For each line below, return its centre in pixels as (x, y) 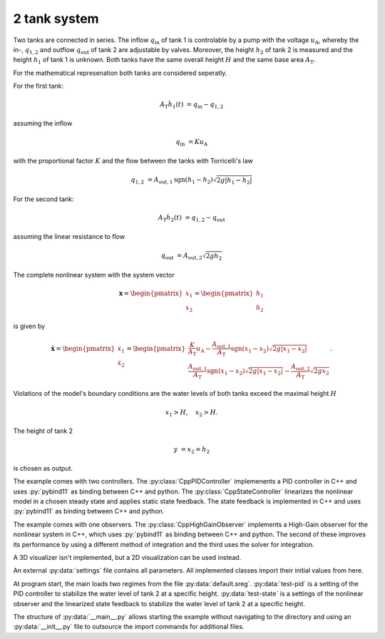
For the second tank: (43, 199)
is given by (29, 326)
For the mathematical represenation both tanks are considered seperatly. (120, 73)
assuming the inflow (43, 123)
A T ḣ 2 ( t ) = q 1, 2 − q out (191, 219)
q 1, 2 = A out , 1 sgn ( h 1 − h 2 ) (172, 180)
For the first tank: (38, 86)
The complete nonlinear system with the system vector (94, 275)
